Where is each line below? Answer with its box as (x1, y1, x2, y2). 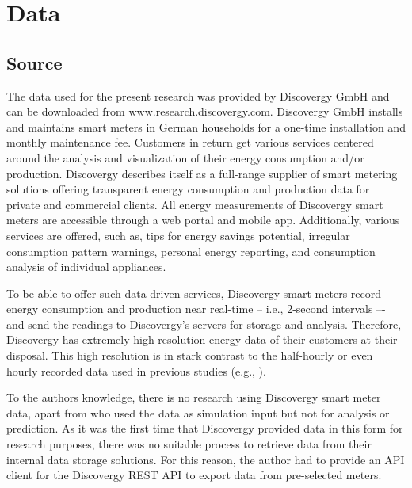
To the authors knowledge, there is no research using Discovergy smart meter (6, 389, 381, 406)
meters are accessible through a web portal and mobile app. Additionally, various (6, 212, 400, 228)
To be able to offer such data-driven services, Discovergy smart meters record (6, 284, 382, 301)
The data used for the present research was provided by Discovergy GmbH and (6, 87, 390, 104)
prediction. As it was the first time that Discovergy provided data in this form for (6, 420, 403, 437)
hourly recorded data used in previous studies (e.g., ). (6, 362, 266, 379)
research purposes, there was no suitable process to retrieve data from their (6, 436, 372, 452)
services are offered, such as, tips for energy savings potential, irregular (6, 227, 350, 243)
